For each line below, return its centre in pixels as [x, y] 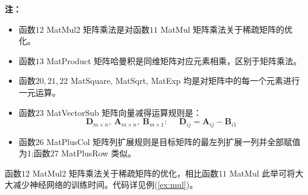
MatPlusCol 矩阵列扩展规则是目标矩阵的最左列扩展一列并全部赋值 [174, 141]
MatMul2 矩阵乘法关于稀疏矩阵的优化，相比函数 [126, 173]
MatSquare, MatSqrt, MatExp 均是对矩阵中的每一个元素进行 [185, 81]
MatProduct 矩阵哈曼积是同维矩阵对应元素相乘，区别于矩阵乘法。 [174, 60]
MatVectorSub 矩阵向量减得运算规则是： [124, 112]
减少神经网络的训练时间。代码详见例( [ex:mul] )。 [105, 185]
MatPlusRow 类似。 [99, 153]
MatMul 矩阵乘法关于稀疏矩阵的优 [227, 29]
